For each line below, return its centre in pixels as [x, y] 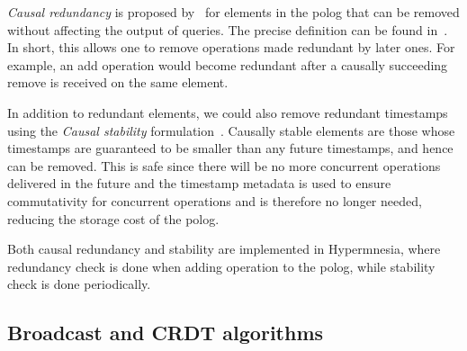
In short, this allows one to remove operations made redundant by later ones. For [231, 47]
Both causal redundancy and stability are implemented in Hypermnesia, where [224, 249]
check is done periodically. [79, 284]
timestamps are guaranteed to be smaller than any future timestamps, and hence [230, 148]
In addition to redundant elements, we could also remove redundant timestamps [228, 112]
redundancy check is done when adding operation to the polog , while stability [221, 266]
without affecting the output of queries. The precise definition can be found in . [228, 29]
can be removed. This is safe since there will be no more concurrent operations [224, 165]
